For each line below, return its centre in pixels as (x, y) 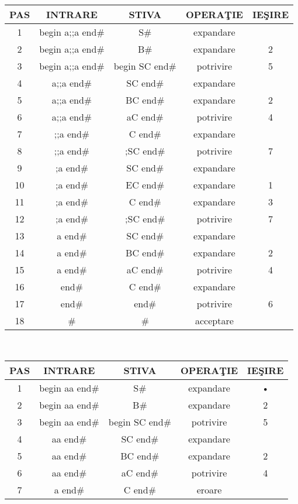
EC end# (145, 185)
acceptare (214, 320)
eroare (209, 489)
